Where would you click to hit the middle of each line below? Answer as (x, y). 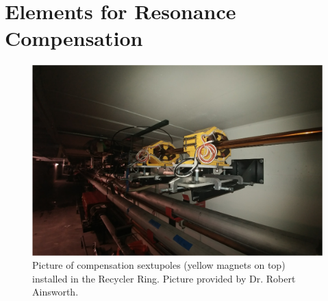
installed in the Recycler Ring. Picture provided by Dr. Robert (164, 278)
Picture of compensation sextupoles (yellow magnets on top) (159, 265)
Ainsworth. (55, 292)
